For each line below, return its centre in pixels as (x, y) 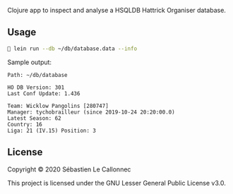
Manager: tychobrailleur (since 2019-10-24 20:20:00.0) (91, 112)
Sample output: (29, 62)
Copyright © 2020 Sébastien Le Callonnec (69, 169)
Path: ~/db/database (38, 75)
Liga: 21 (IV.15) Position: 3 (52, 131)
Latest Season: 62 (34, 118)
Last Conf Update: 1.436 (44, 93)
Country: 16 (25, 124)
